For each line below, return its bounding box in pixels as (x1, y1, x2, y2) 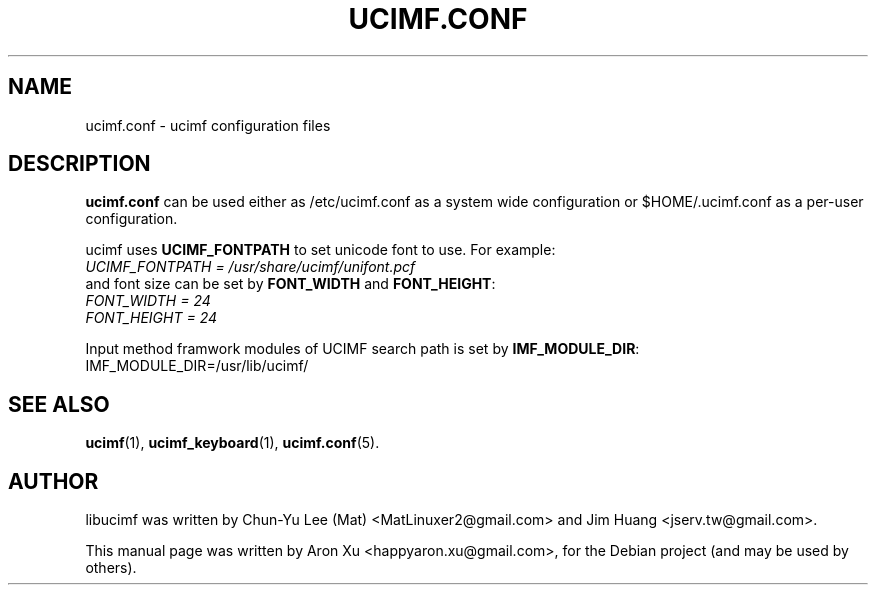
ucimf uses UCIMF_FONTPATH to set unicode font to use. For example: (85, 241, 556, 259)
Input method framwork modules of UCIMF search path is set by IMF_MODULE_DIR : (85, 340, 640, 358)
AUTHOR (8, 468, 99, 494)
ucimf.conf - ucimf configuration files (85, 116, 331, 134)
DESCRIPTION (8, 151, 151, 177)
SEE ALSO (8, 391, 110, 417)
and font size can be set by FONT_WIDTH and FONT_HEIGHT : (85, 275, 496, 293)
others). (85, 559, 137, 577)
